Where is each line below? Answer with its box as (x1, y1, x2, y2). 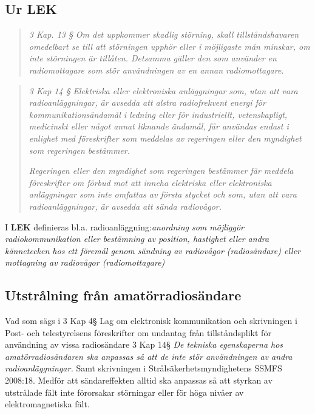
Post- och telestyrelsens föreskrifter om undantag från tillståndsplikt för (5, 326, 271, 339)
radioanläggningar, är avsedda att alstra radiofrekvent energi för (29, 96, 266, 109)
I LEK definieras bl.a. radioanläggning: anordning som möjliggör (5, 220, 245, 233)
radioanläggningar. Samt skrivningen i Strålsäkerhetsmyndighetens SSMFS (5, 362, 282, 374)
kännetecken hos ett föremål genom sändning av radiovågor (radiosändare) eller (5, 244, 300, 257)
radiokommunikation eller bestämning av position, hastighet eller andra (5, 232, 269, 245)
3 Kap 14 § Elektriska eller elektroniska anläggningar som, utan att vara (29, 84, 298, 97)
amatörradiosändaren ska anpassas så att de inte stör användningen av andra (5, 350, 293, 362)
